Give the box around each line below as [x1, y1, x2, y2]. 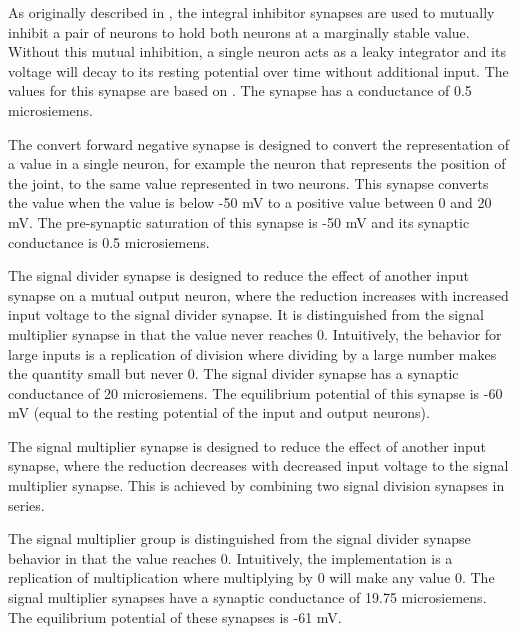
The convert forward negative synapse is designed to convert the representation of [8, 133, 510, 154]
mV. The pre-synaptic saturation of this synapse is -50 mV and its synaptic [8, 211, 470, 232]
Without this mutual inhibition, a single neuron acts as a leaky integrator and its [8, 41, 506, 62]
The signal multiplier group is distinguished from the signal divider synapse [8, 528, 471, 549]
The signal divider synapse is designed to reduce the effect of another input [8, 265, 469, 286]
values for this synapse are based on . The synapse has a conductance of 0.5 [8, 80, 472, 101]
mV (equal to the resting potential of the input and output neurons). [8, 402, 430, 423]
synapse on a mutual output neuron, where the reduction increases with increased [8, 284, 509, 305]
